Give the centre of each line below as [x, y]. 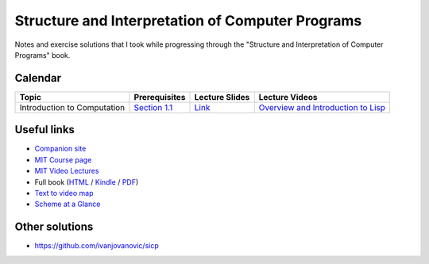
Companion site [60, 149]
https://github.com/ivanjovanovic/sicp [97, 246]
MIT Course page [63, 159]
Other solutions [54, 227]
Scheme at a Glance [68, 204]
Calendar [38, 78]
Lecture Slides [222, 97]
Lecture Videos [288, 97]
